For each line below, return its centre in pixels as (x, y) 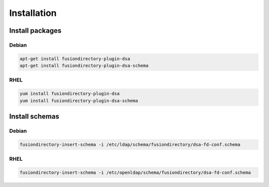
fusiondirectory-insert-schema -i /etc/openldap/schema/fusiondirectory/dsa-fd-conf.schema (135, 172)
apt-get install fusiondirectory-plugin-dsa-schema (84, 66)
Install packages (35, 31)
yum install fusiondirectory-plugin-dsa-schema (79, 100)
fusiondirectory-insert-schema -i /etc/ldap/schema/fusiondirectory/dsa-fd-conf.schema (130, 144)
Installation (33, 13)
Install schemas (34, 117)
